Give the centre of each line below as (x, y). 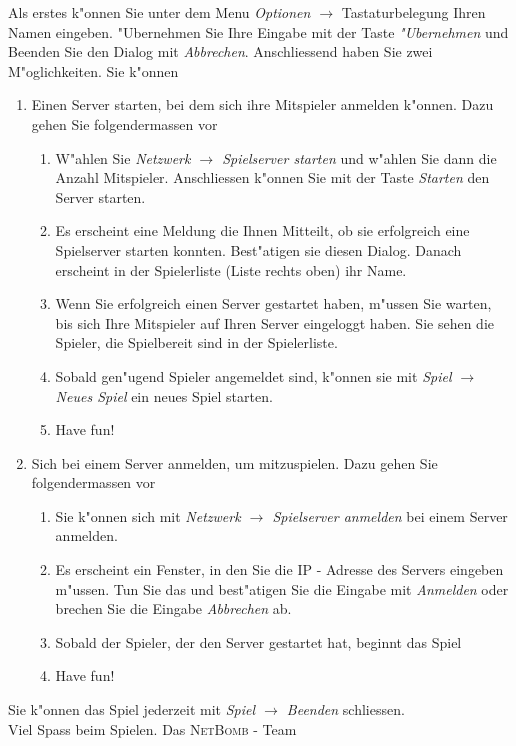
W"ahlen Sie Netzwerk (123, 157)
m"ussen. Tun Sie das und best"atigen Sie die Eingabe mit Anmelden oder (282, 588)
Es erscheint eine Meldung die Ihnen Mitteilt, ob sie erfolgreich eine (262, 230)
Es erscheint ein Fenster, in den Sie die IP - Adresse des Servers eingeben (279, 569)
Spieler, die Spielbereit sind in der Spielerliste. (196, 342)
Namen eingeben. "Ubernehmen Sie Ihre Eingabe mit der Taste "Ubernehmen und (258, 31)
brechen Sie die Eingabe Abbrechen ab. (173, 608)
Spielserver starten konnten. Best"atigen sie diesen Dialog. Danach (258, 249)
